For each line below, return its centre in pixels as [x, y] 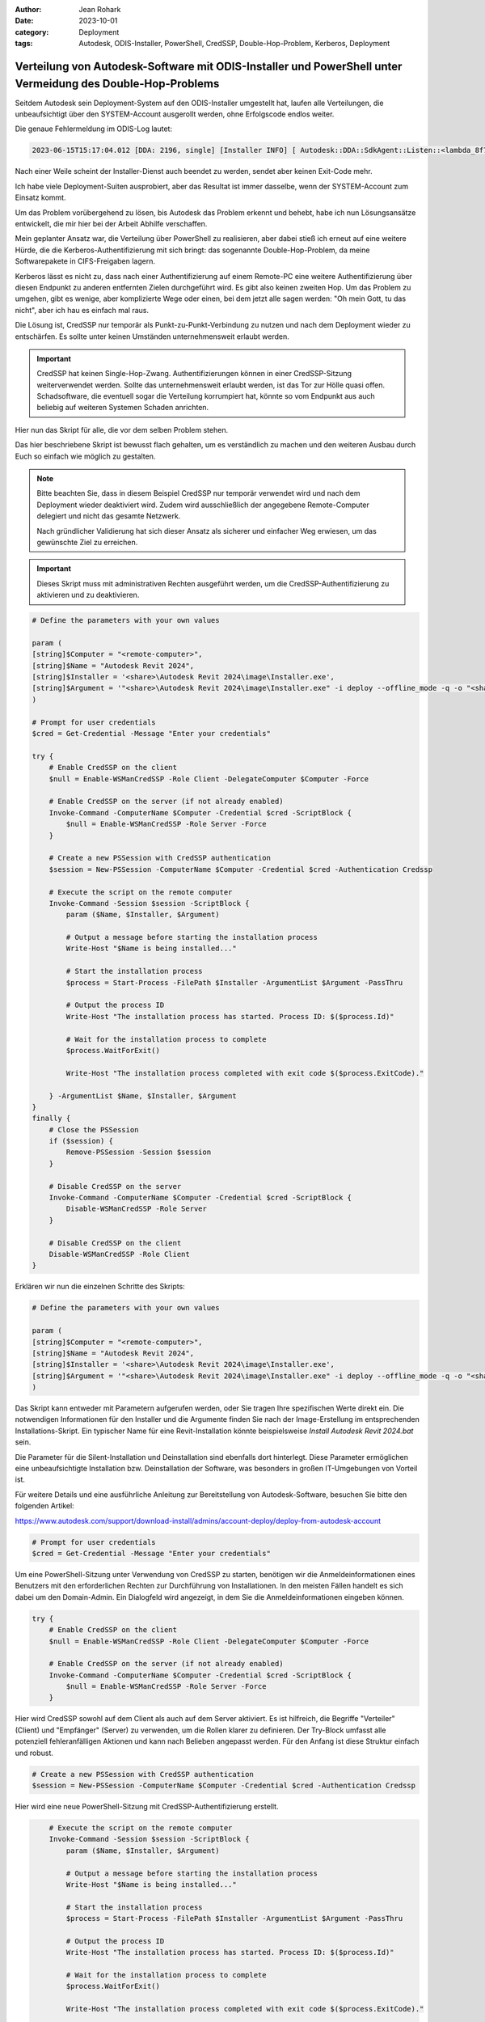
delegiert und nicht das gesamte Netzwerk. [109, 516]
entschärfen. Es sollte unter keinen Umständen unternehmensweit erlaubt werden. [152, 336]
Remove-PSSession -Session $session [139, 1152]
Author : [28, 9]
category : [32, 32]
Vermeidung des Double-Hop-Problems [117, 84]
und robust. [34, 1753]
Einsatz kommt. [40, 197]
